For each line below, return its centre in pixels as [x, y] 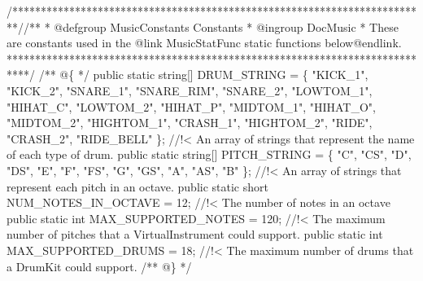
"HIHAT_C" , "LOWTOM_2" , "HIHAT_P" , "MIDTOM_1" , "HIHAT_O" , [191, 106]
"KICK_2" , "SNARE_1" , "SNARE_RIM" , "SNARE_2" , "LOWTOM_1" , [190, 90]
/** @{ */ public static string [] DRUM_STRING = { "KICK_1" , [203, 75]
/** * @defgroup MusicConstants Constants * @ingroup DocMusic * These [211, 26]
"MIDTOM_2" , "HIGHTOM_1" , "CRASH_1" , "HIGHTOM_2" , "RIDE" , [190, 123]
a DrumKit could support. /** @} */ [99, 266]
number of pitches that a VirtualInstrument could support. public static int [195, 234]
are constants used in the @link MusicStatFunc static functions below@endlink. [204, 43]
